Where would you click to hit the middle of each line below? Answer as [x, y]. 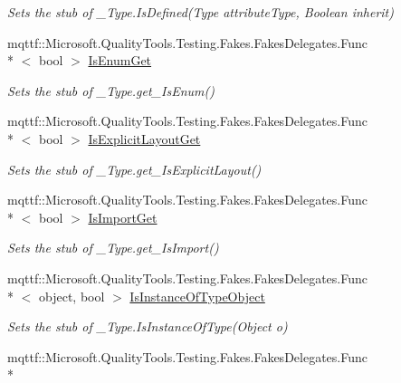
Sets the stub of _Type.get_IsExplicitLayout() [134, 169]
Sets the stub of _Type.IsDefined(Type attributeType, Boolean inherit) [200, 12]
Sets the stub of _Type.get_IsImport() [113, 248]
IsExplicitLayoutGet [144, 138]
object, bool [72, 296]
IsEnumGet [120, 60]
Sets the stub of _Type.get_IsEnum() [111, 90]
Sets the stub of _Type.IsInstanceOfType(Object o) [148, 326]
